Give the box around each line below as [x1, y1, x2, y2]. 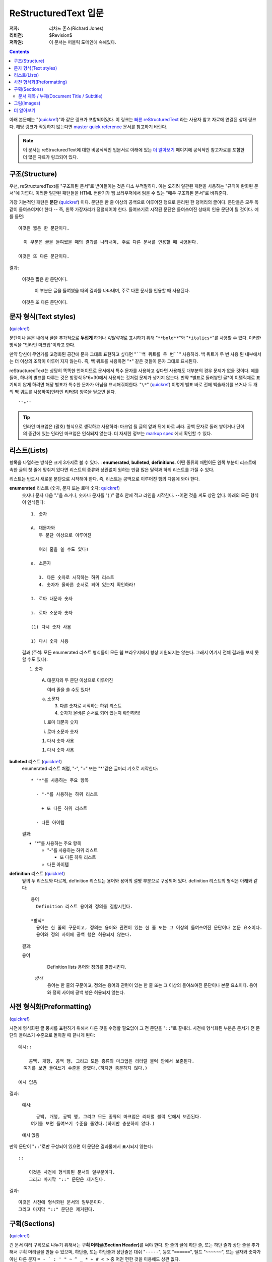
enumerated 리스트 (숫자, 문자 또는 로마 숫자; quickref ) [9, 485, 120, 491]
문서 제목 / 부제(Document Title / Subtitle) [18, 93, 103, 99]
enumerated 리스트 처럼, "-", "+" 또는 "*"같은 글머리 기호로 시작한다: [22, 765, 159, 772]
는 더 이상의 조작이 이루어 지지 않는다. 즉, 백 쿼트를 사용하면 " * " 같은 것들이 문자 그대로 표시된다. [9, 358, 198, 364]
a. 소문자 [31, 560, 51, 566]
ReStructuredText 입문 [9, 8, 104, 19]
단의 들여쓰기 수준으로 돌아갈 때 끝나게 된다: [9, 1032, 96, 1038]
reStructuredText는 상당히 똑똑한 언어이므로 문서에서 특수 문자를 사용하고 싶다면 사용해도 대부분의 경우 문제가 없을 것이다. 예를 [9, 367, 259, 374]
